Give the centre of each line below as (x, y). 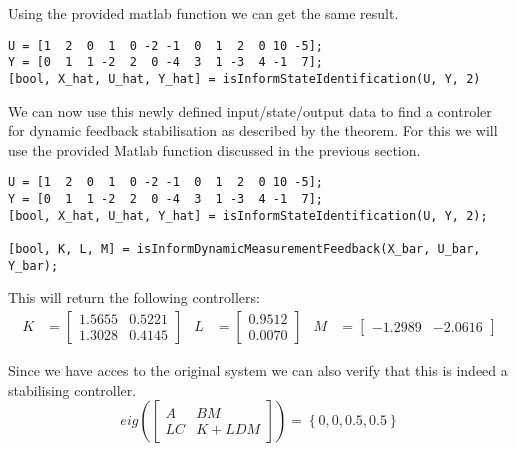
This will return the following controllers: (134, 297)
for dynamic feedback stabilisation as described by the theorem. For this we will (253, 130)
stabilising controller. (72, 389)
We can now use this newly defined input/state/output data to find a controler (250, 110)
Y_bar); (33, 265)
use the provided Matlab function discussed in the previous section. (214, 149)
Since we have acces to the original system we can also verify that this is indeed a (258, 369)
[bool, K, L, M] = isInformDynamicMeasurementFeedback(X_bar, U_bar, (244, 248)
